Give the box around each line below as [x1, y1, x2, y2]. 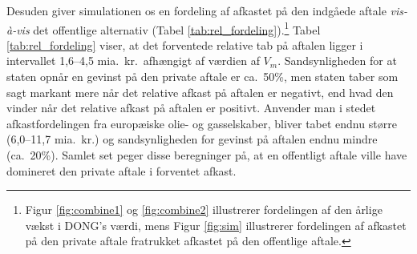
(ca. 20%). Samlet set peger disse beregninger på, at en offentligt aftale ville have [6, 147, 407, 163]
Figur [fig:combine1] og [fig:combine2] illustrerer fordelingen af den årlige [25, 201, 383, 218]
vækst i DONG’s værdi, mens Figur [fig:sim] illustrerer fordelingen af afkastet [25, 216, 407, 233]
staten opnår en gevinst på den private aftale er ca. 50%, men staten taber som [6, 68, 399, 85]
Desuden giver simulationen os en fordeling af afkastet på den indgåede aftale [6, 2, 387, 18]
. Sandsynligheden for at [277, 52, 397, 69]
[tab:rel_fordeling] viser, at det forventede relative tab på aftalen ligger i [6, 36, 363, 53]
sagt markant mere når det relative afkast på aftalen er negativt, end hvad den [6, 83, 394, 100]
